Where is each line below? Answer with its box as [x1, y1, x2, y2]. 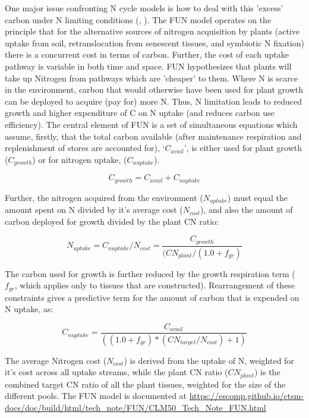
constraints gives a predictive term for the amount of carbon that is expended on [5, 291, 299, 303]
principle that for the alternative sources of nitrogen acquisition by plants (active [5, 25, 299, 37]
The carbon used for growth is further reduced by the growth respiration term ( [5, 267, 295, 279]
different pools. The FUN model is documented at [5, 389, 187, 402]
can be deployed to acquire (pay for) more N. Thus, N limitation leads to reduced [5, 95, 302, 107]
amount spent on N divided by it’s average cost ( [5, 203, 183, 216]
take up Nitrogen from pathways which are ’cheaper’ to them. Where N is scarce [5, 71, 298, 84]
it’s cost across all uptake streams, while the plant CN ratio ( [5, 366, 228, 378]
